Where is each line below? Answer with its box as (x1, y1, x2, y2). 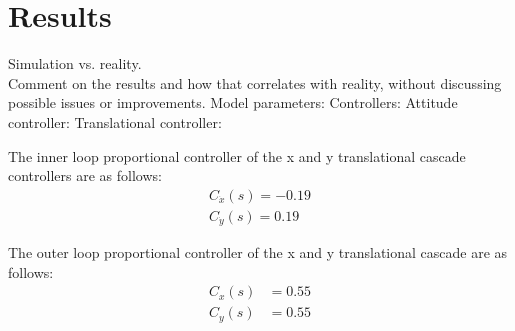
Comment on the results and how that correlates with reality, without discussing (8, 72, 502, 93)
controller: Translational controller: (8, 111, 222, 132)
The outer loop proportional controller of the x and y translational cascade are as (8, 242, 508, 263)
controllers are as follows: (8, 165, 162, 186)
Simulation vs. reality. (8, 53, 142, 74)
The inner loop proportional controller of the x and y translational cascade (8, 145, 466, 166)
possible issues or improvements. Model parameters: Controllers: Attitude (8, 92, 458, 113)
